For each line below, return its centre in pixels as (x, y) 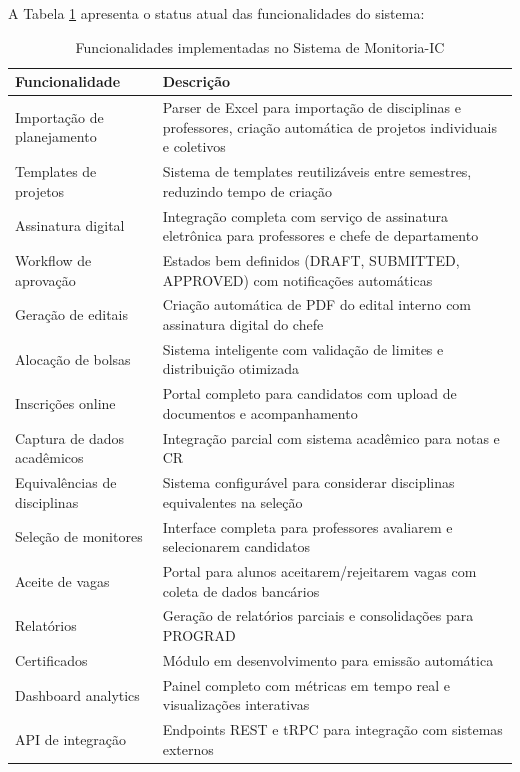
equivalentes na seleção (232, 501)
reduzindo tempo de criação (247, 190)
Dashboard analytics (77, 694)
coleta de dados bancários (241, 590)
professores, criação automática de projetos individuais (329, 126)
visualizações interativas (236, 704)
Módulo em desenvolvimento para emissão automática (328, 659)
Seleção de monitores (79, 536)
